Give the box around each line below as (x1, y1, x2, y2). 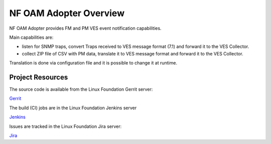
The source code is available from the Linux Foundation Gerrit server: (9, 86, 153, 93)
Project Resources (9, 73, 68, 82)
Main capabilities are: (9, 34, 54, 40)
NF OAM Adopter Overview (9, 8, 125, 19)
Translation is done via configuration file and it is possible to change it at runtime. (9, 60, 178, 66)
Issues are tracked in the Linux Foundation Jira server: (9, 123, 122, 129)
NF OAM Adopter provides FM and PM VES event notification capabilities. (9, 25, 162, 31)
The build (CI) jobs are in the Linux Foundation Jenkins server (9, 105, 137, 111)
